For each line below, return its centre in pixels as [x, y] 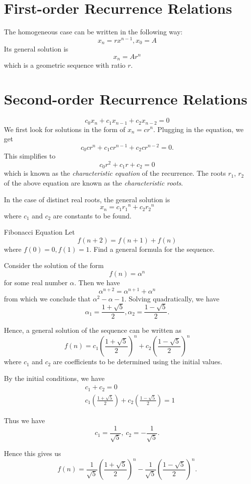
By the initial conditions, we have [54, 378]
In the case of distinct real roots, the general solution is [87, 199]
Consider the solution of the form [54, 265]
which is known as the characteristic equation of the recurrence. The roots [115, 173]
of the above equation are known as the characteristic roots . [93, 182]
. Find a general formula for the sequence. [152, 249]
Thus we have [24, 420]
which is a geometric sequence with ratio [65, 65]
